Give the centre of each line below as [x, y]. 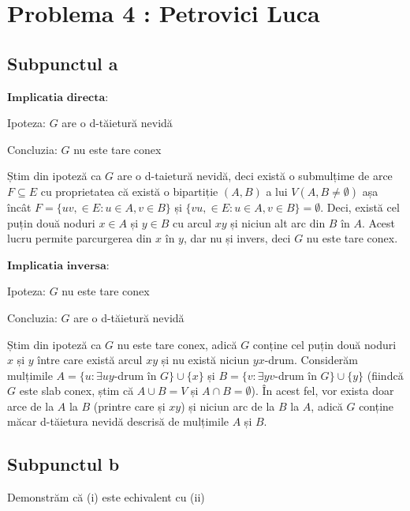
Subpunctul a [63, 63]
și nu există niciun [205, 360]
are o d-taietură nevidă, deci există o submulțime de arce [255, 176]
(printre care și [129, 406]
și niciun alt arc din [278, 222]
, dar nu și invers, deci [237, 238]
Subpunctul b [63, 464]
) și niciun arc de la [228, 406]
